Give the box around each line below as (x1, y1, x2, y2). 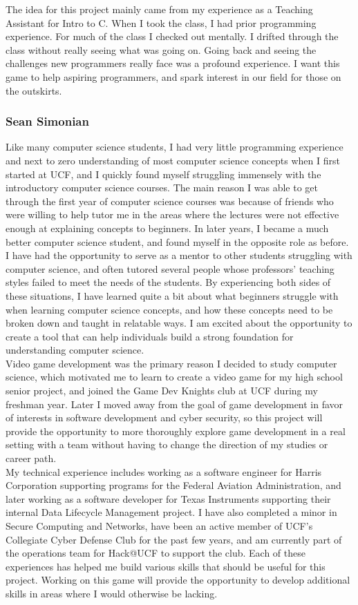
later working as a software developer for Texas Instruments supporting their (6, 491, 331, 506)
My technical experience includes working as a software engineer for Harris (6, 464, 322, 479)
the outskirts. (6, 83, 62, 97)
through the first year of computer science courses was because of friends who (6, 193, 334, 208)
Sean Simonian (6, 113, 89, 130)
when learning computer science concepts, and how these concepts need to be (6, 302, 333, 316)
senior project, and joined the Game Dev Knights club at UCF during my (6, 383, 318, 398)
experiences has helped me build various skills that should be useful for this (6, 559, 326, 573)
